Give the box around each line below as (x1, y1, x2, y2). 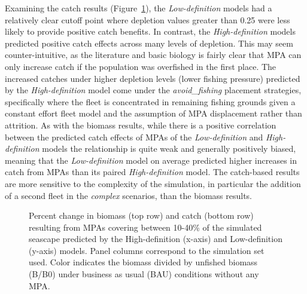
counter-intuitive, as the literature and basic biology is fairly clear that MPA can (5, 48, 302, 61)
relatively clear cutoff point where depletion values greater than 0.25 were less (5, 13, 290, 26)
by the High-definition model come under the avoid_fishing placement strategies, (5, 84, 302, 96)
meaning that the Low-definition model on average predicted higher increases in (5, 154, 297, 166)
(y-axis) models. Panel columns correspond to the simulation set (29, 244, 265, 256)
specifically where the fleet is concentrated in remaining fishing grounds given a (5, 95, 296, 108)
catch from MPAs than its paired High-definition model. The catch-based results (5, 166, 300, 178)
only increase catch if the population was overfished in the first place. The (5, 60, 276, 72)
